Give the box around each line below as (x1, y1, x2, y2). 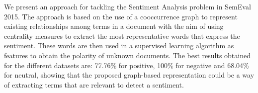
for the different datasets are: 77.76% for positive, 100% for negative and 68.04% (4, 60, 249, 70)
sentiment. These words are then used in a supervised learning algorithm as (4, 40, 234, 51)
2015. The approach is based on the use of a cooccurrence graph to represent (4, 11, 238, 21)
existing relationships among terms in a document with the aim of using (4, 21, 224, 31)
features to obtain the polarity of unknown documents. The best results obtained (4, 50, 251, 60)
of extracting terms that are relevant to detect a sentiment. (4, 79, 184, 90)
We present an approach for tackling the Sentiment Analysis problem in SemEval (4, 1, 251, 11)
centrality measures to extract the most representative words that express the (4, 30, 240, 41)
